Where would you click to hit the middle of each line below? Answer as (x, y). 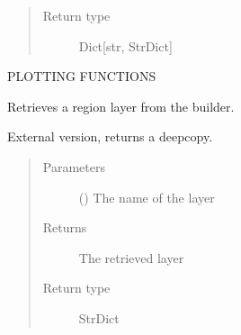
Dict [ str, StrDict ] (125, 45)
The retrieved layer (131, 257)
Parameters (74, 166)
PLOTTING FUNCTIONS (82, 76)
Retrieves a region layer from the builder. (121, 106)
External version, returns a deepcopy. (110, 136)
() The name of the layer (147, 197)
